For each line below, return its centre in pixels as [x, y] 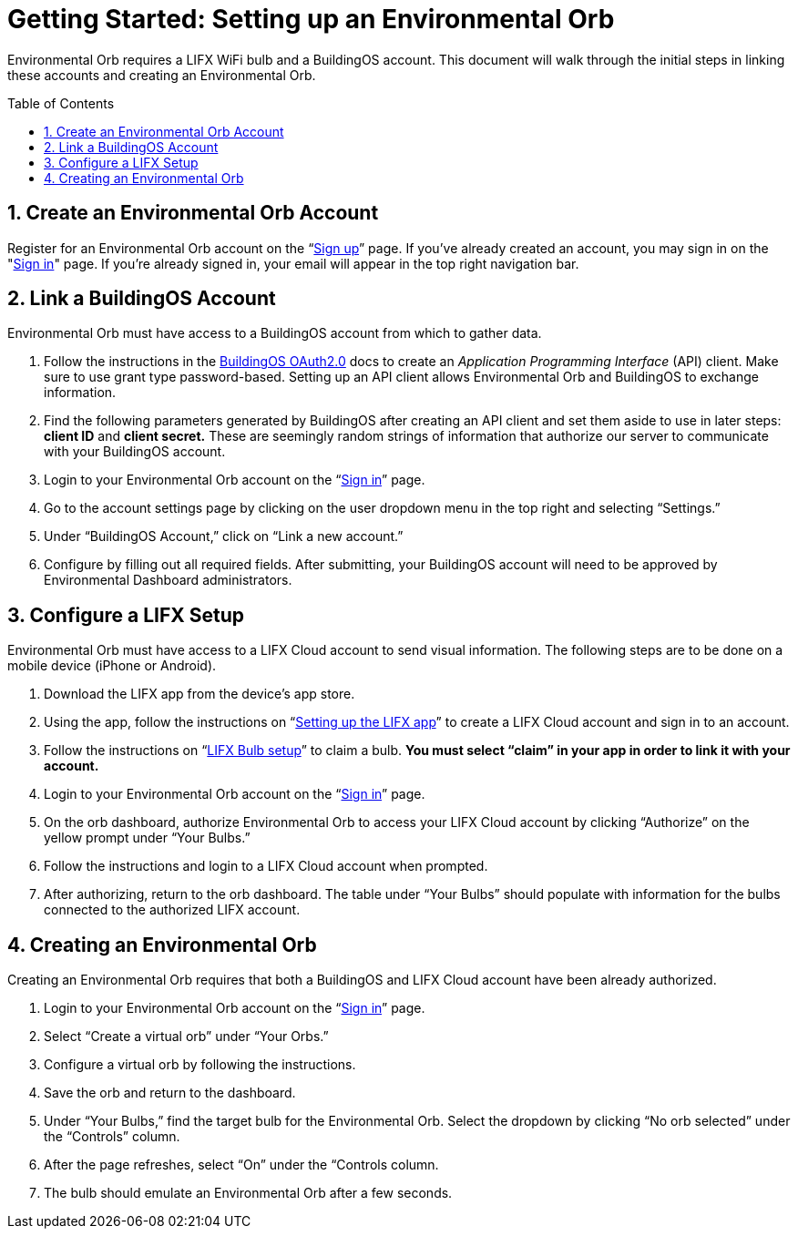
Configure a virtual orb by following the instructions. [200, 1065]
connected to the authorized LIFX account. [172, 910]
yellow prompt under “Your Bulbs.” [147, 838]
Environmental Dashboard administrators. [168, 580]
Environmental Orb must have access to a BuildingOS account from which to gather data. [275, 333]
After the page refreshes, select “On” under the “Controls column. [241, 1165]
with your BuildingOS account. [135, 452]
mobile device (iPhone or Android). [112, 666]
